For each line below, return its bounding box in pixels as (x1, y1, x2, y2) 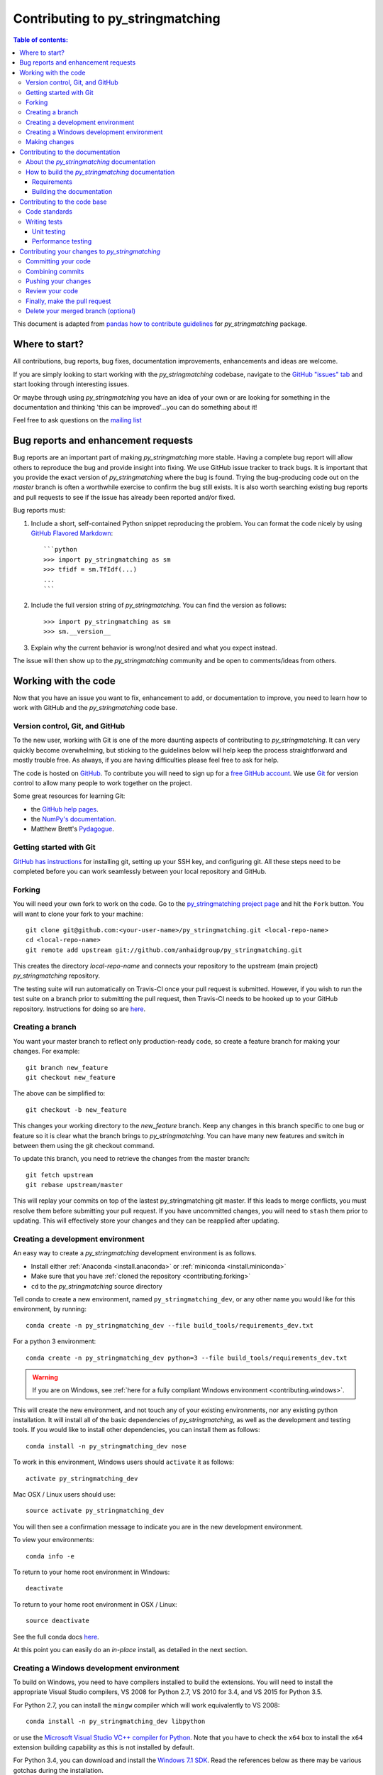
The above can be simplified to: (13, 1089, 106, 1098)
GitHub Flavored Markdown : (30, 529, 113, 537)
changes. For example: (13, 1047, 80, 1056)
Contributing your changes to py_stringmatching (19, 247, 161, 256)
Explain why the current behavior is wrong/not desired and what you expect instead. (30, 643, 277, 652)
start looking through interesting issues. (13, 380, 129, 388)
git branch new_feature (26, 1064, 109, 1071)
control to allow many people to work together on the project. (13, 778, 193, 787)
